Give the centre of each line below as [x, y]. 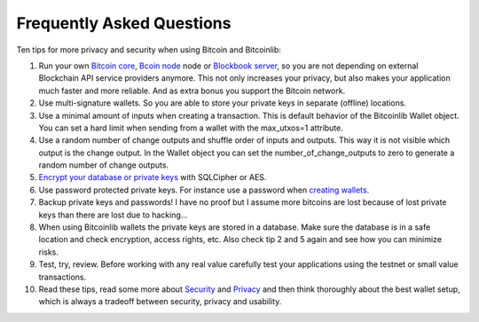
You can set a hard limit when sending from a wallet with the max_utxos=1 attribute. [191, 128]
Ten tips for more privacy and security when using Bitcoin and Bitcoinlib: [149, 50]
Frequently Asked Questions [124, 23]
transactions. [63, 277]
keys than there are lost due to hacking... [113, 215]
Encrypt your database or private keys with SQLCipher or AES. [153, 177]
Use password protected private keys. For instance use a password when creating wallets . [204, 190]
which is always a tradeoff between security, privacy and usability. [160, 302]
